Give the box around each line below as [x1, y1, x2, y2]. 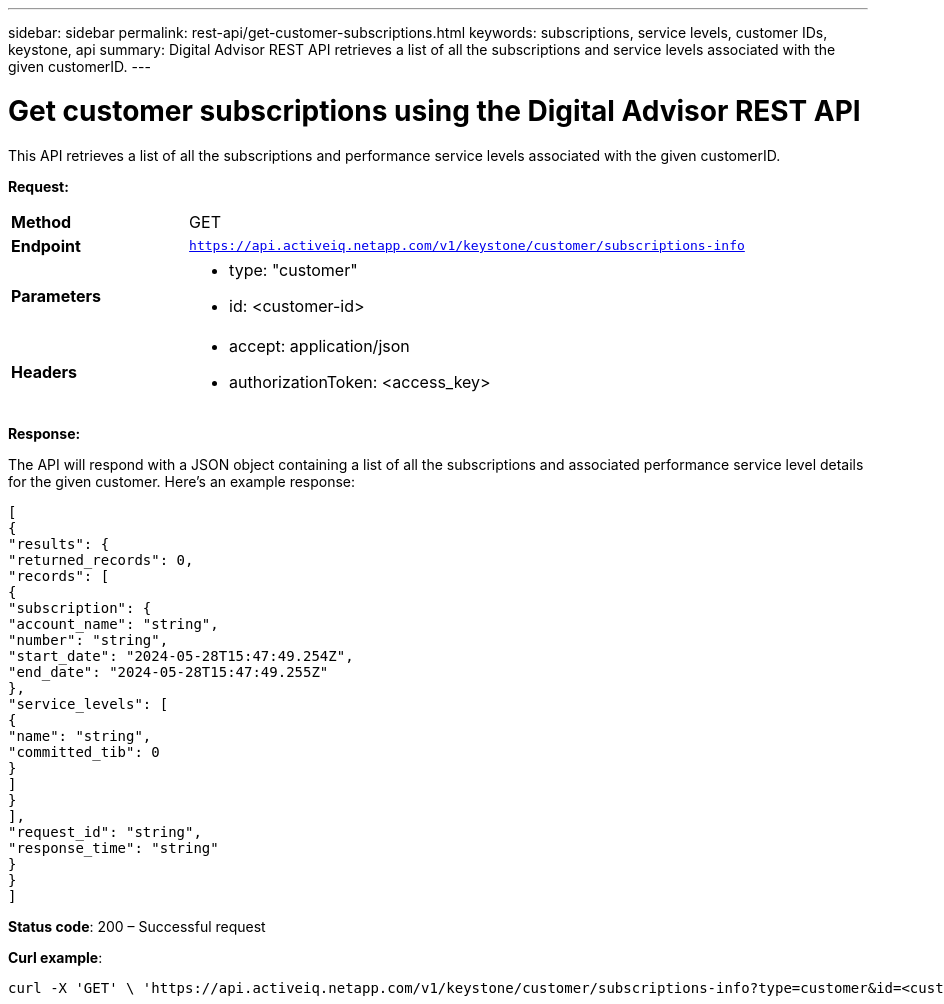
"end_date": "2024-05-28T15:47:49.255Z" [8, 663, 329, 680]
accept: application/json [229, 335, 410, 356]
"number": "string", [8, 631, 169, 648]
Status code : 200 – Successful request [8, 917, 266, 935]
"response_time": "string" [8, 839, 219, 856]
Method [11, 211, 72, 232]
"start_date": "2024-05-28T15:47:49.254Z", [8, 647, 354, 664]
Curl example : [8, 948, 103, 966]
